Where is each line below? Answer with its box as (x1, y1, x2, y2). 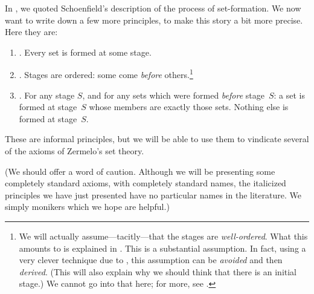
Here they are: (5, 25, 58, 38)
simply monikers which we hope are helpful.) (5, 200, 170, 213)
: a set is (274, 88, 306, 101)
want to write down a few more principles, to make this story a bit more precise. (5, 13, 303, 26)
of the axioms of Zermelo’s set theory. (5, 145, 144, 157)
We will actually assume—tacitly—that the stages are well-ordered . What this (19, 229, 308, 242)
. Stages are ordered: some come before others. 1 (19, 67, 193, 81)
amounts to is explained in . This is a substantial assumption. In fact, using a (19, 241, 306, 254)
